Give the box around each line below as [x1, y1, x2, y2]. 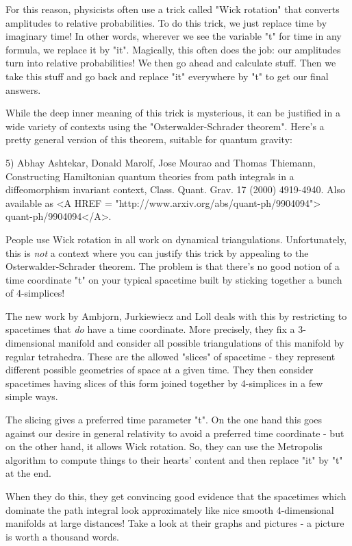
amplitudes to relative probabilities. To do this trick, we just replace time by [5, 15, 327, 29]
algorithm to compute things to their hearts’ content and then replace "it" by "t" [5, 452, 343, 467]
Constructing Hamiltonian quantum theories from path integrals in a [5, 169, 294, 183]
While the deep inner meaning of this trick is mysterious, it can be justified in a [5, 106, 340, 120]
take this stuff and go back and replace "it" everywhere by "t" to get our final [5, 69, 329, 83]
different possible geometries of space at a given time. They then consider [5, 362, 314, 377]
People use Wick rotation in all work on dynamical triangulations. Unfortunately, [5, 232, 347, 246]
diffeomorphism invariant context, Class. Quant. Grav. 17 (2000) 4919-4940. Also [5, 182, 345, 197]
